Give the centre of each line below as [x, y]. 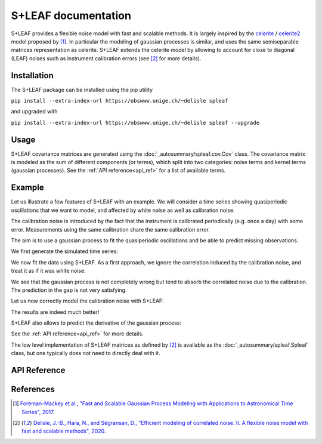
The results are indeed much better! [55, 312]
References [33, 389]
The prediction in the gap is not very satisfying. [69, 290]
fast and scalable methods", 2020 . [64, 431]
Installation [32, 75]
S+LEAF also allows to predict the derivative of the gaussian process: [96, 323]
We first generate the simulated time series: [65, 251]
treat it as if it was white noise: [48, 271]
